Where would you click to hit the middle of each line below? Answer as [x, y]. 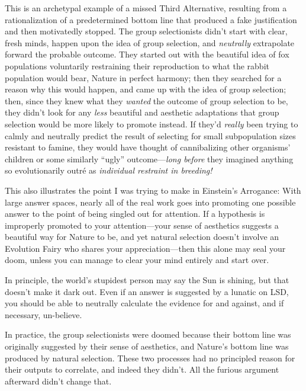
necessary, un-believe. [44, 314]
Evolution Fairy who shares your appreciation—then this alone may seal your [145, 248]
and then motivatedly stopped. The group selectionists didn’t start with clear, [146, 31]
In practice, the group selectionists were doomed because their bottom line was [148, 334]
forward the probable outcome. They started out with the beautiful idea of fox [147, 54]
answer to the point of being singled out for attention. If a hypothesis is [135, 214]
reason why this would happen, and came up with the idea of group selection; [146, 89]
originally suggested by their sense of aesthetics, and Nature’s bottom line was [147, 346]
